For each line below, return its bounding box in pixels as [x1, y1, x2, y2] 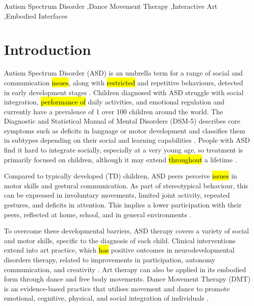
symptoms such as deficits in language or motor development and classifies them [4, 125, 245, 135]
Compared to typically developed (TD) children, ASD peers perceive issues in [4, 171, 237, 181]
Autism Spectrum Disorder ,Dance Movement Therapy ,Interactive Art [4, 1, 218, 11]
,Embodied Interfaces [4, 10, 68, 21]
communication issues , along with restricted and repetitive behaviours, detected [4, 77, 243, 87]
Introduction [4, 39, 91, 59]
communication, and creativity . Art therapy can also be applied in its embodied [4, 264, 246, 274]
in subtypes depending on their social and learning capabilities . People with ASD [4, 135, 250, 145]
